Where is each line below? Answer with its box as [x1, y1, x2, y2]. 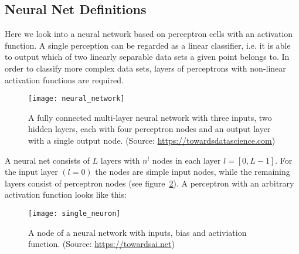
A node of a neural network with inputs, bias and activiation [28, 226, 247, 238]
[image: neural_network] [28, 94, 125, 103]
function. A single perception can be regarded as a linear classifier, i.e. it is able [5, 39, 291, 51]
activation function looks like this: [5, 188, 127, 201]
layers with [100, 154, 140, 166]
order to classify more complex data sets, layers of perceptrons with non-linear [5, 62, 286, 74]
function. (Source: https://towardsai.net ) [28, 238, 175, 250]
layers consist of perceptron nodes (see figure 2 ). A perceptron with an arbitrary [5, 177, 294, 189]
